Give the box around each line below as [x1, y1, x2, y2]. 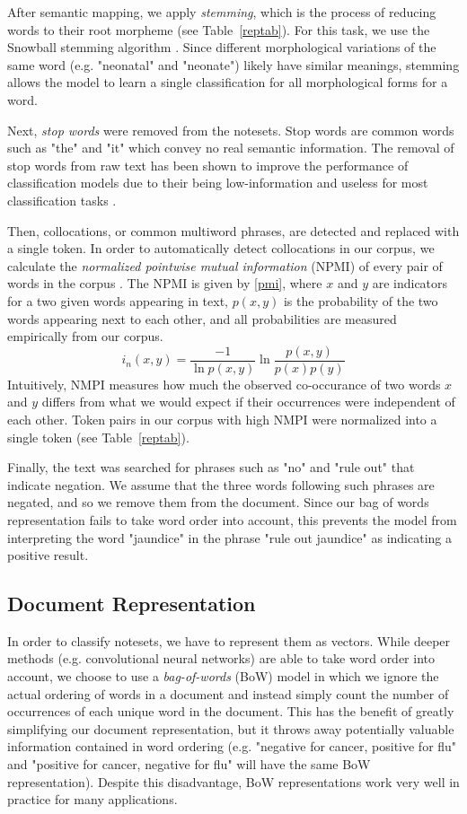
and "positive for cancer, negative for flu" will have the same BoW [7, 755, 371, 774]
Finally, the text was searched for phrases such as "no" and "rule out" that [7, 458, 415, 477]
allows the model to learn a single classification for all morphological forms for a [7, 73, 448, 92]
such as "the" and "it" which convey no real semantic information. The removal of [7, 138, 454, 157]
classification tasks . [7, 190, 117, 209]
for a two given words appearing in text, [7, 291, 228, 310]
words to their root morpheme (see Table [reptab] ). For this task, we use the [7, 20, 430, 39]
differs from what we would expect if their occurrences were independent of [41, 392, 455, 411]
